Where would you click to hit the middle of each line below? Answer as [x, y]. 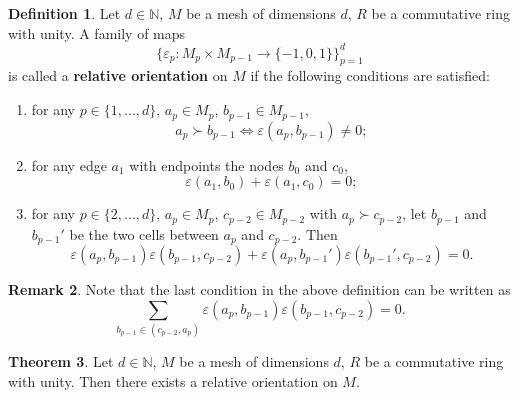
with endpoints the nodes [206, 164]
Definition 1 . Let [64, 13]
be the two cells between [144, 233]
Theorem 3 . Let [61, 360]
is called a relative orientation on [118, 75]
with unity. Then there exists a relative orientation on [173, 380]
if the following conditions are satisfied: [370, 75]
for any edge [69, 164]
